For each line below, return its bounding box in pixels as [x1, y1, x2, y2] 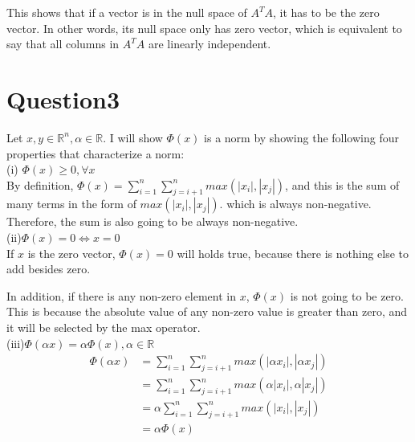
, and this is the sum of [285, 176, 400, 193]
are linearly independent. [149, 35, 271, 52]
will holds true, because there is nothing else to [177, 244, 409, 261]
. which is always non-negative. [219, 195, 372, 212]
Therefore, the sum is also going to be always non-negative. [6, 213, 299, 230]
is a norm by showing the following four [204, 129, 399, 145]
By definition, [6, 176, 74, 193]
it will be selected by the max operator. [6, 319, 201, 336]
